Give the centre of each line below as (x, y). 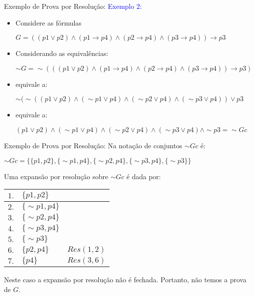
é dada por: (144, 176)
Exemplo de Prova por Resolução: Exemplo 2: (73, 6)
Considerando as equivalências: (62, 53)
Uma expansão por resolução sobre (56, 176)
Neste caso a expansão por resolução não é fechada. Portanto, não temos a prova (125, 280)
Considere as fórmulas (48, 22)
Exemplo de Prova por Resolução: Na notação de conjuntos (93, 145)
